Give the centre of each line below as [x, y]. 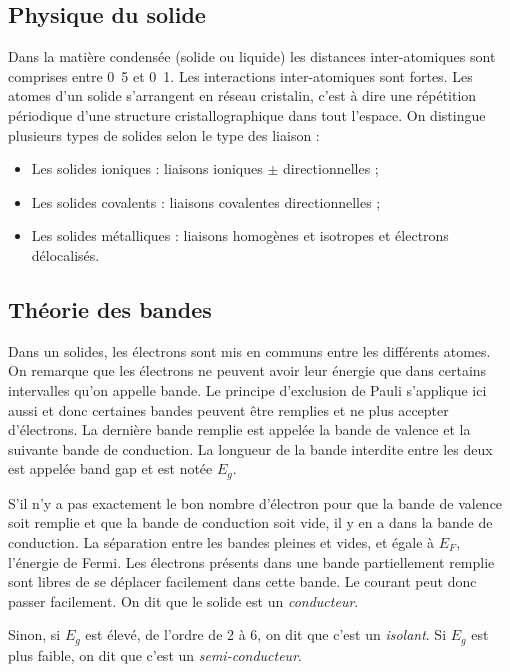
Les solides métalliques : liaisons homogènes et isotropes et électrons [240, 235]
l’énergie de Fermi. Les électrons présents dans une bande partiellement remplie [251, 561]
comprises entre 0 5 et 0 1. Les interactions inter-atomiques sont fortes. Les [240, 75]
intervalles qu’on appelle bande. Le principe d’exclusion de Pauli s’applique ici [247, 389]
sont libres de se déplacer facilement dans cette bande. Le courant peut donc [242, 581]
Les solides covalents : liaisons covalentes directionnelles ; [206, 201]
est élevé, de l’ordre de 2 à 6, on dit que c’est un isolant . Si [266, 634]
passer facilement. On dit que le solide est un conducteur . [183, 600]
